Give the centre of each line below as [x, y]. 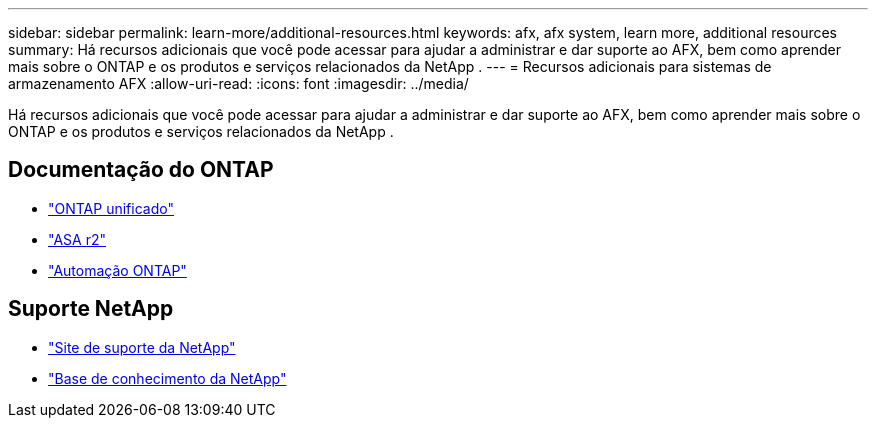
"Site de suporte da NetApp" [142, 347]
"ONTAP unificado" [111, 208]
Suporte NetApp [91, 309]
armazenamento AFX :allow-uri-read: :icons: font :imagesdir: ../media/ [238, 83]
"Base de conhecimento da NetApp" [167, 378]
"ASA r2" [77, 239]
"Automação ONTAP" [117, 270]
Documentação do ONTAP [141, 170]
